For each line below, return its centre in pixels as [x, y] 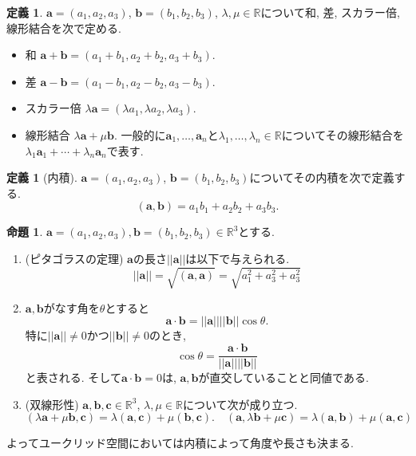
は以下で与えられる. [238, 258]
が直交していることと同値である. [283, 377]
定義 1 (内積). [42, 177]
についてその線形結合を [343, 134]
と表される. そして [73, 377]
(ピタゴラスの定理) [74, 258]
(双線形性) [52, 404]
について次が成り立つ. [240, 404]
